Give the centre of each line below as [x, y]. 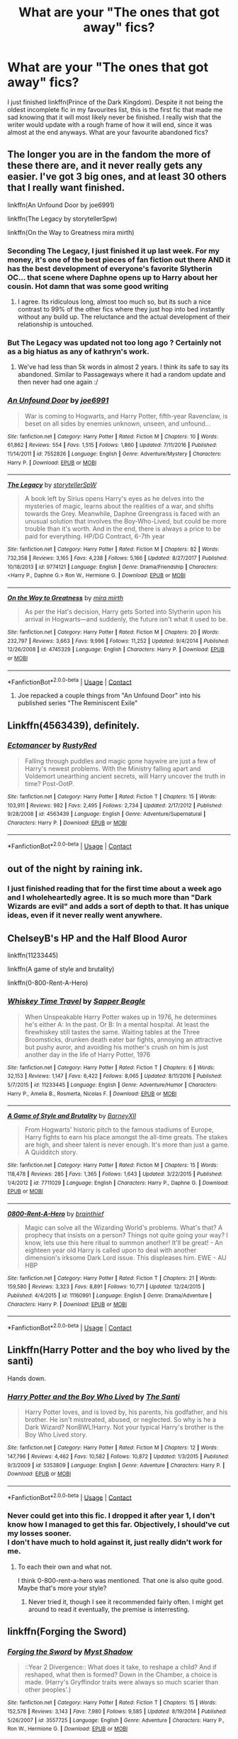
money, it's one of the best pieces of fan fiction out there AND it [119, 260]
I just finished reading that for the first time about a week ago [114, 889]
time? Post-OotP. [49, 783]
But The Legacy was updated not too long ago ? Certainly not [114, 343]
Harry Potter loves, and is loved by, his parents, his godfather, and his [126, 1412]
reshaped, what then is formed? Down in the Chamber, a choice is [121, 1674]
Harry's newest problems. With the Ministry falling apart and [113, 768]
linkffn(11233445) [33, 956]
